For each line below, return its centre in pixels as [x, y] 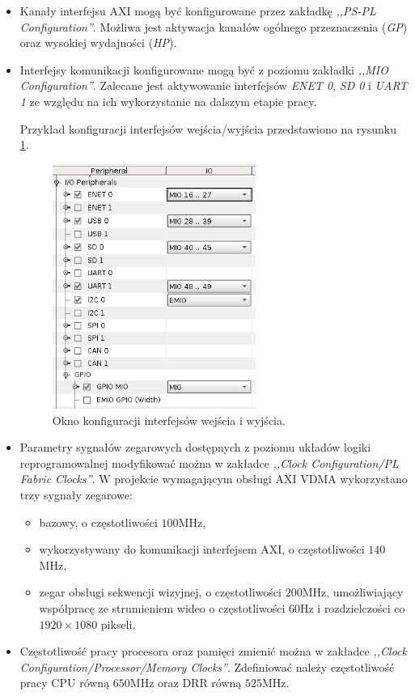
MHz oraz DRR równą [186, 683]
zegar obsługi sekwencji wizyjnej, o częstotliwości [160, 592]
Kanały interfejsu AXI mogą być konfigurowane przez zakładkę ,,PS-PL [198, 11]
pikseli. [118, 624]
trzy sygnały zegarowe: [76, 495]
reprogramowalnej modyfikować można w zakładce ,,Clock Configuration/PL [209, 463]
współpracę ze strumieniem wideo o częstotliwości [162, 608]
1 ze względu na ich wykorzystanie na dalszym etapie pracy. [168, 101]
